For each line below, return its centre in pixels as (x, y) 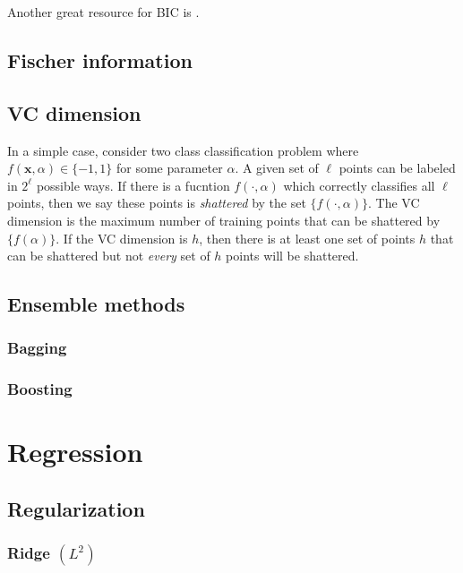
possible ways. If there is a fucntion (133, 185)
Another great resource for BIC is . (103, 12)
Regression (75, 452)
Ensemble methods (96, 304)
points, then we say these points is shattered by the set (157, 203)
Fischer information (100, 60)
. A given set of (277, 168)
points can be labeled (397, 168)
